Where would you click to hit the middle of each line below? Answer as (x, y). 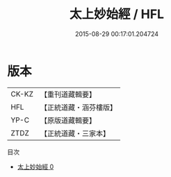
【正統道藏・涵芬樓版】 (78, 107)
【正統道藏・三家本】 (75, 133)
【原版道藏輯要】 (68, 120)
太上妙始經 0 (35, 167)
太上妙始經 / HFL (117, 14)
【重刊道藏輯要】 (68, 94)
